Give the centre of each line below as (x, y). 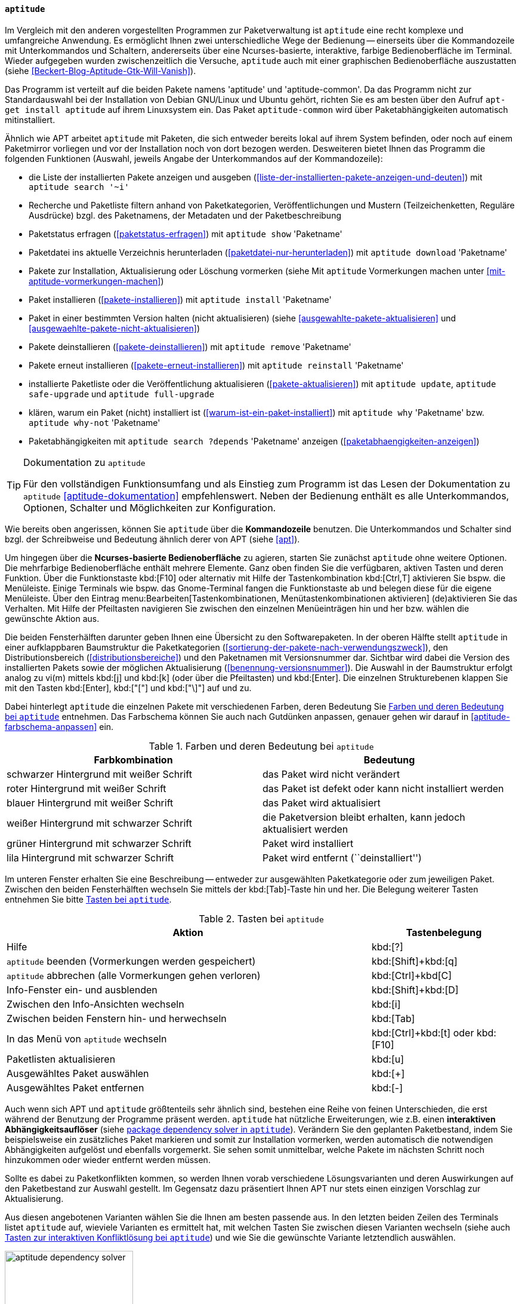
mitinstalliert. (30, 119)
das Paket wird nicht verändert (331, 774)
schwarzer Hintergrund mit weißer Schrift (99, 774)
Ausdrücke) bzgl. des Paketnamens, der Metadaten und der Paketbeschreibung (185, 215)
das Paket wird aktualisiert (322, 803)
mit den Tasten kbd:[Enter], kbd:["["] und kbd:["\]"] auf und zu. (128, 688)
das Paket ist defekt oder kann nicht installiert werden (383, 788)
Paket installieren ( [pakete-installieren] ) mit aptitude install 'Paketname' (180, 299)
